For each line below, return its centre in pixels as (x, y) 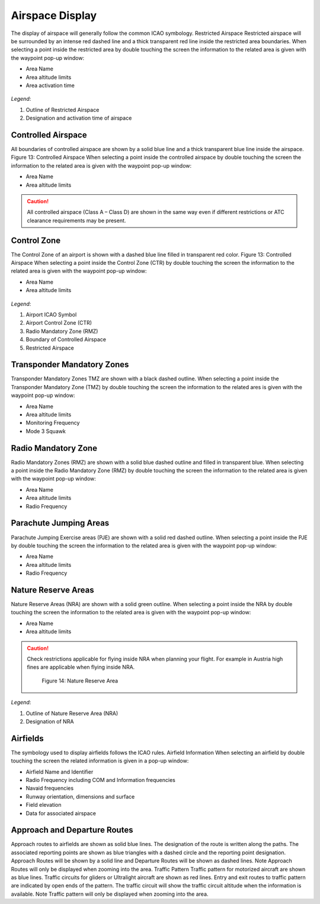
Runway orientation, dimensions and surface (80, 796)
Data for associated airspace (61, 813)
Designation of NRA (50, 721)
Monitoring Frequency (53, 423)
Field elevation (44, 805)
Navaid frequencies (50, 788)
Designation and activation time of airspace (79, 118)
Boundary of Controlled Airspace (66, 339)
